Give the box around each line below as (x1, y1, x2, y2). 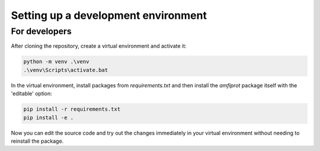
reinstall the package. (11, 137, 64, 145)
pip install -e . (23, 114, 74, 121)
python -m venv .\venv (23, 58, 89, 65)
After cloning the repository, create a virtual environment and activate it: (11, 42, 187, 50)
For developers (11, 26, 72, 37)
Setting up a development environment (11, 9, 207, 22)
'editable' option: (11, 90, 53, 97)
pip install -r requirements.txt (23, 106, 121, 113)
